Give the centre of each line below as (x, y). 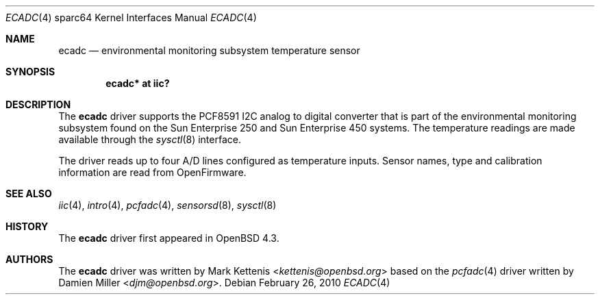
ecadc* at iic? (138, 83)
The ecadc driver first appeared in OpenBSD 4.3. (169, 238)
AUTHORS (29, 259)
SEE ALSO (29, 193)
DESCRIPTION (38, 104)
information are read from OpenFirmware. (152, 172)
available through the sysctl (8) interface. (150, 139)
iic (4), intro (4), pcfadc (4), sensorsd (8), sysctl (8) (167, 205)
